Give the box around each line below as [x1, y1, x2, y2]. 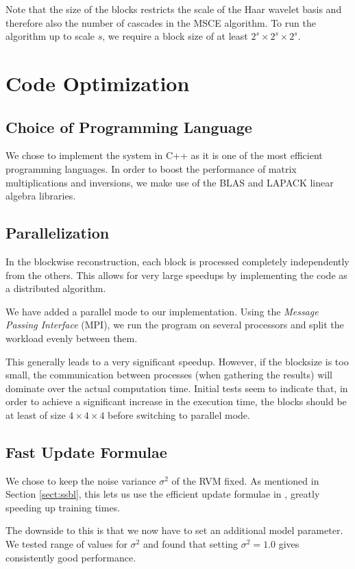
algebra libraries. [5, 189, 76, 203]
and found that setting [143, 537, 238, 551]
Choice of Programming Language [5, 116, 252, 137]
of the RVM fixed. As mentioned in [171, 473, 319, 487]
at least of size [5, 407, 66, 422]
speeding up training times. [5, 500, 121, 514]
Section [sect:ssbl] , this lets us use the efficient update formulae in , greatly [5, 487, 320, 501]
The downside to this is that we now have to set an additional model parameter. [5, 523, 343, 537]
